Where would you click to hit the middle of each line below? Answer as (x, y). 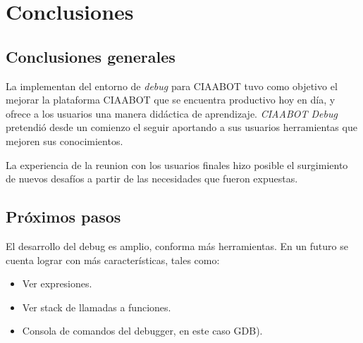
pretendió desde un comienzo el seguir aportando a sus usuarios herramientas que (181, 127)
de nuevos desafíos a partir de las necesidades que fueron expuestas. (152, 179)
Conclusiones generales (91, 56)
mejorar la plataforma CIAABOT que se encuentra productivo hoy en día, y (171, 100)
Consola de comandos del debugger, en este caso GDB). (142, 331)
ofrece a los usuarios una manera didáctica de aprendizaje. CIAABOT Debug (172, 113)
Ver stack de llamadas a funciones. (97, 307)
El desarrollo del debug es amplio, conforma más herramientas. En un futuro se (177, 245)
